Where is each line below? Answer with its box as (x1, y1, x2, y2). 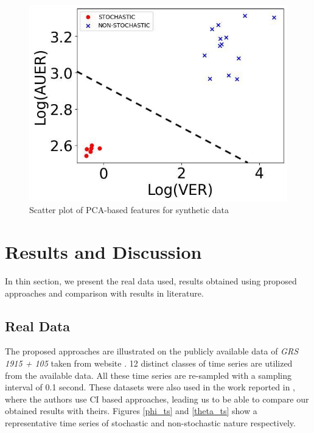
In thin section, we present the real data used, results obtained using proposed (5, 275, 297, 287)
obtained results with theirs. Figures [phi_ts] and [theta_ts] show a (5, 404, 257, 417)
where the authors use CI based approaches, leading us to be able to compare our (5, 392, 309, 405)
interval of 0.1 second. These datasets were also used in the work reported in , (5, 381, 296, 393)
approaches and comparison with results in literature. (5, 286, 204, 299)
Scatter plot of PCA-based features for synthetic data (29, 203, 229, 216)
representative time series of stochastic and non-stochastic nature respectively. (5, 417, 296, 429)
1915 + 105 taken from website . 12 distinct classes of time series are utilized (5, 357, 293, 370)
